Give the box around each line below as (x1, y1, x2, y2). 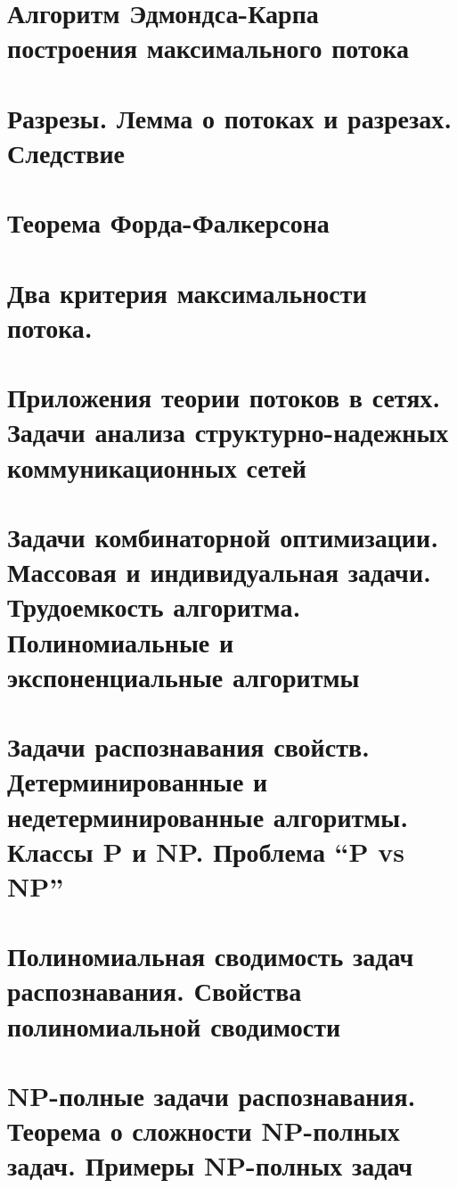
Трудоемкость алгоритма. (7, 588, 301, 625)
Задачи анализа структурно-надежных (7, 414, 449, 450)
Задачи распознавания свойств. (7, 728, 370, 765)
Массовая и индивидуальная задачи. (7, 553, 431, 590)
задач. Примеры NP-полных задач (7, 1147, 413, 1184)
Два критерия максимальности (7, 274, 367, 310)
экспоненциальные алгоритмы (7, 658, 360, 694)
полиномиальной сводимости (7, 1007, 341, 1044)
